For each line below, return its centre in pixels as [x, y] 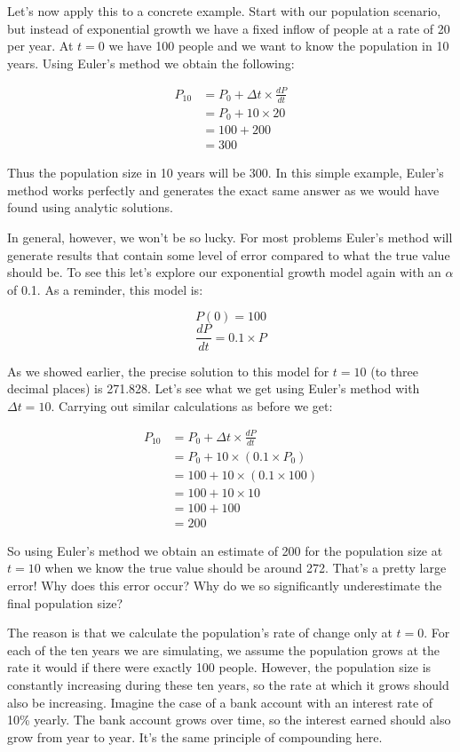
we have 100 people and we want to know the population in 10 [279, 46]
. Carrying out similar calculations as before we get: [192, 405]
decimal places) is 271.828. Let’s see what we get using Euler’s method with [214, 388]
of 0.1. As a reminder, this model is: [105, 289]
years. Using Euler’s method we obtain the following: [151, 63]
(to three [394, 371]
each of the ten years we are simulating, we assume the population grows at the [223, 649]
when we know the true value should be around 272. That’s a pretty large [246, 568]
